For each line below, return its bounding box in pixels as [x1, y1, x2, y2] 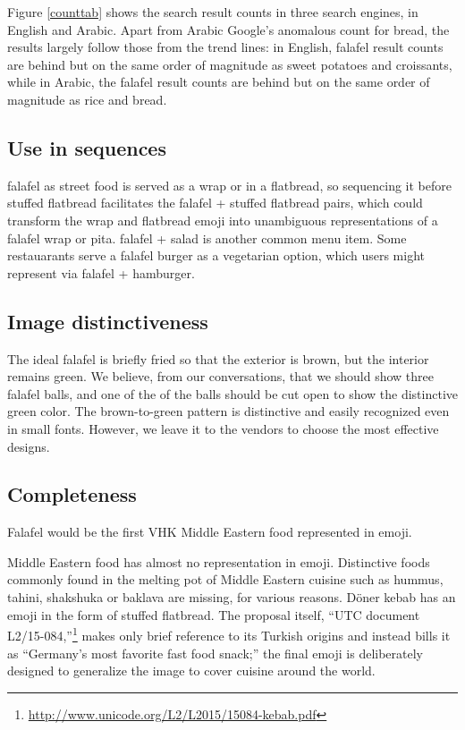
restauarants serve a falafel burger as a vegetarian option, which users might [7, 246, 425, 265]
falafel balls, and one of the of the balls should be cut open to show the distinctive [7, 384, 459, 403]
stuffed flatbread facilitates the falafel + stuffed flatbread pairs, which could [7, 193, 423, 212]
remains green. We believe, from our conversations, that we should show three [7, 367, 434, 386]
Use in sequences [7, 133, 166, 161]
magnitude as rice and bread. [7, 89, 167, 108]
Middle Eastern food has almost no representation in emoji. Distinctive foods [7, 552, 430, 571]
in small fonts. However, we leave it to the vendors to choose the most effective [7, 419, 439, 437]
